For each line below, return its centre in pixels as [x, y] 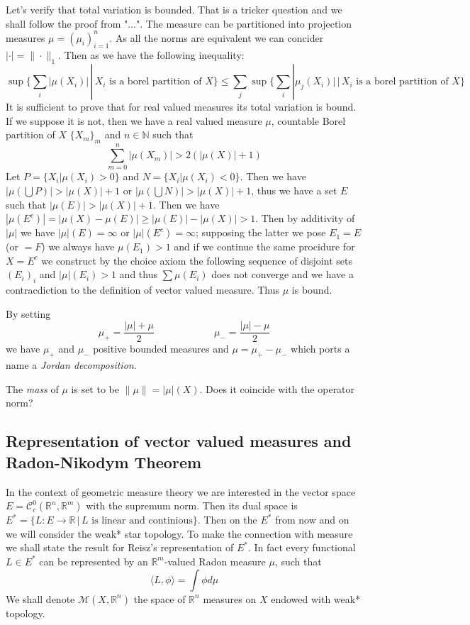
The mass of [32, 388]
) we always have [78, 247]
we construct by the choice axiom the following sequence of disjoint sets [197, 260]
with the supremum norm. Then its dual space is [192, 505]
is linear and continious [142, 521]
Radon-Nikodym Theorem [104, 461]
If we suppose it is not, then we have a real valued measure [134, 120]
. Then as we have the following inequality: [151, 55]
